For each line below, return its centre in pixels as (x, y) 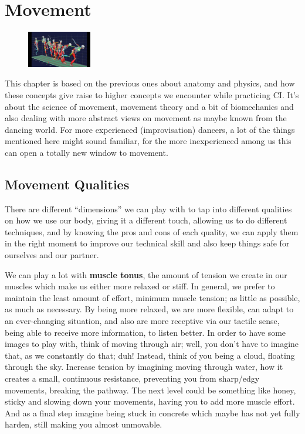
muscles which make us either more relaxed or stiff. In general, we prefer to (140, 286)
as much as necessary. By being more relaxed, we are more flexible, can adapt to (149, 309)
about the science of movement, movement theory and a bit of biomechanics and (149, 106)
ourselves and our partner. (52, 255)
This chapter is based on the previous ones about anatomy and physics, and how (150, 83)
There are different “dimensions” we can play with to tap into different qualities (148, 208)
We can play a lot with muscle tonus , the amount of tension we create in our (146, 274)
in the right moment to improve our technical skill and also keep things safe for (147, 243)
